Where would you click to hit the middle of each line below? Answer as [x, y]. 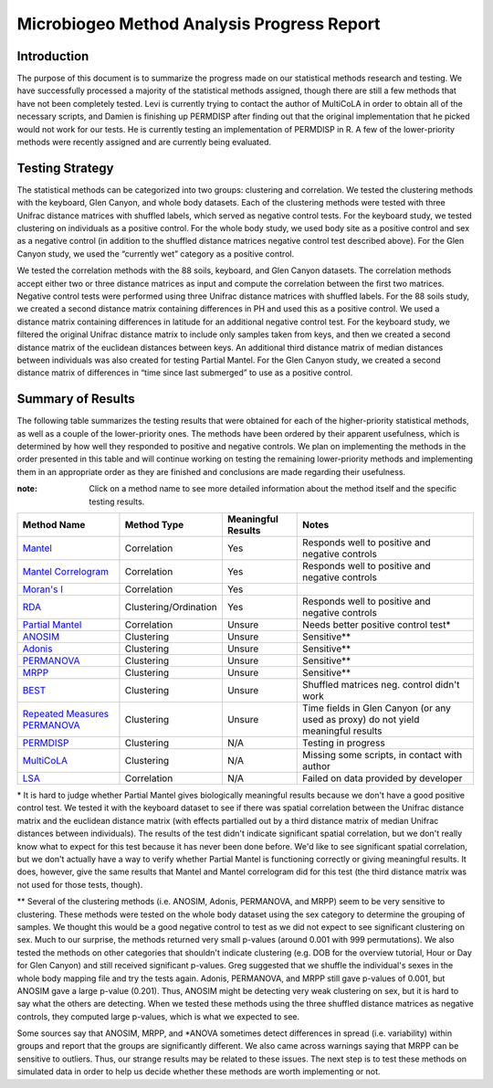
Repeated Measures [66, 714]
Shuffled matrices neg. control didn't [381, 685]
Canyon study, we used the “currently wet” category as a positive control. [156, 254]
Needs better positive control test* [377, 625]
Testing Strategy [65, 168]
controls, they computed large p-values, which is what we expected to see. [158, 1016]
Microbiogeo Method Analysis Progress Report [199, 24]
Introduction [53, 56]
